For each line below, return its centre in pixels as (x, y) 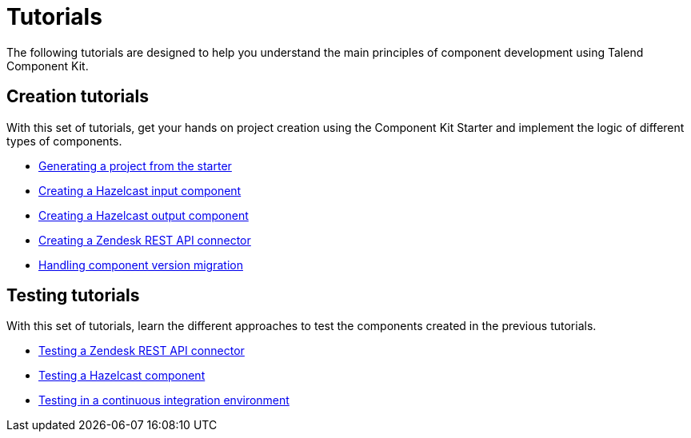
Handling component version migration (141, 265)
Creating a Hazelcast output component (144, 215)
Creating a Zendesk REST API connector (145, 240)
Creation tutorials (78, 97)
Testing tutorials (73, 296)
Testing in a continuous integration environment (164, 400)
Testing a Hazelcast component (122, 376)
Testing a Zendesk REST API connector (142, 351)
